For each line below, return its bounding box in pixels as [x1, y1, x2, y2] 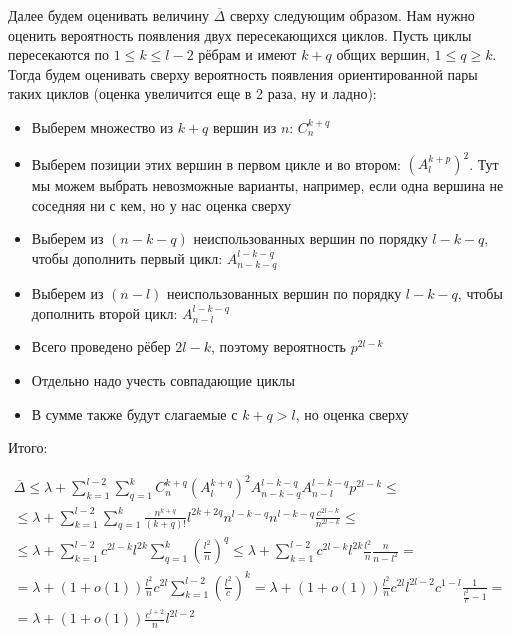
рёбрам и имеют [198, 44, 297, 65]
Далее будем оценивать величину [8, 5, 209, 25]
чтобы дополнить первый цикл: [31, 247, 223, 268]
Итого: [8, 437, 48, 458]
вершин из [213, 116, 277, 137]
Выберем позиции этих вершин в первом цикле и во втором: [31, 153, 401, 174]
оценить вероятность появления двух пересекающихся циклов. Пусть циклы [8, 24, 472, 45]
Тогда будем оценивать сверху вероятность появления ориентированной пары [8, 63, 478, 84]
